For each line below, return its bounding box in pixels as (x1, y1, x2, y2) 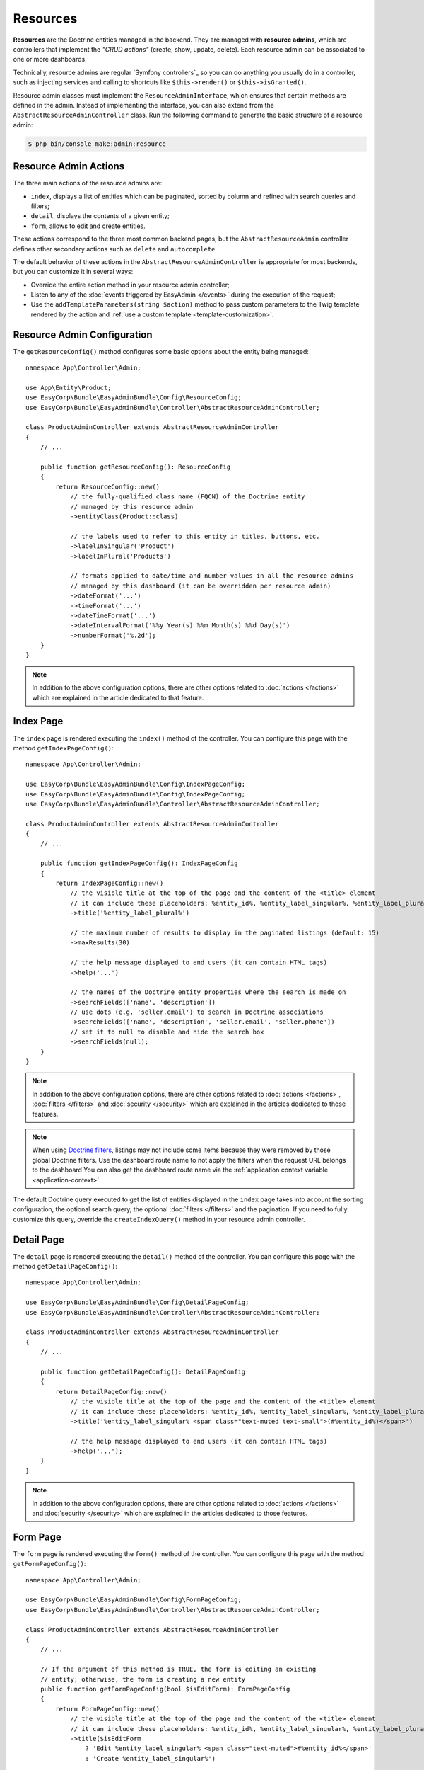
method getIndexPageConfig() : (13, 743, 114, 752)
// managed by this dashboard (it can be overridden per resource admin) (70, 581, 331, 590)
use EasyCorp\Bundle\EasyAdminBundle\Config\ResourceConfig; (25, 394, 242, 401)
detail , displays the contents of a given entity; (30, 212, 170, 220)
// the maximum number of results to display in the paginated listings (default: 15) (70, 928, 379, 937)
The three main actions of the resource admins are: (13, 179, 163, 188)
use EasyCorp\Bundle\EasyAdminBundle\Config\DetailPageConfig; (25, 1298, 249, 1306)
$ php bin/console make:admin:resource (28, 139, 166, 148)
